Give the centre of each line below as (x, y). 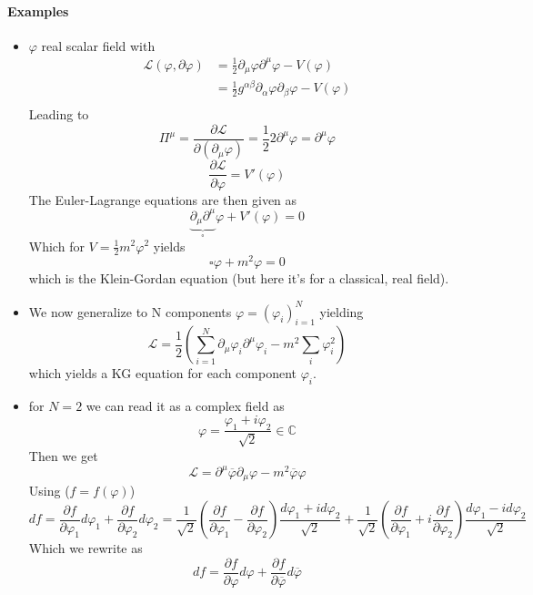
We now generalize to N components (130, 311)
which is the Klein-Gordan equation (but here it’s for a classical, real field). (239, 278)
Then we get (63, 455)
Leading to (59, 113)
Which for (56, 246)
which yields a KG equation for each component (163, 373)
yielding (342, 311)
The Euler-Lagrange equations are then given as (163, 199)
